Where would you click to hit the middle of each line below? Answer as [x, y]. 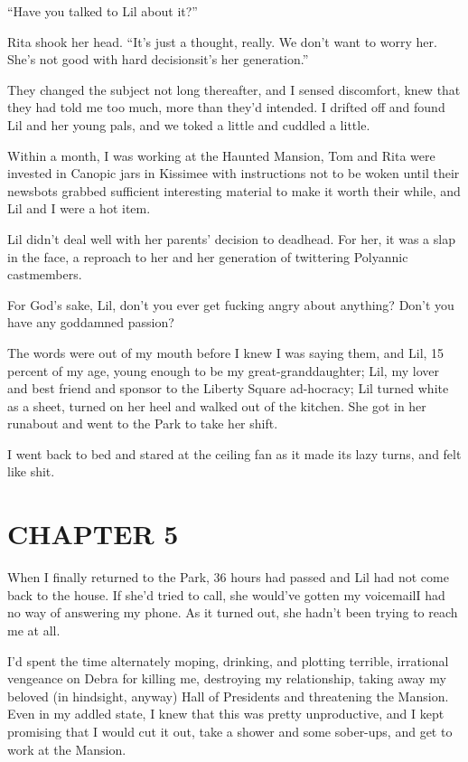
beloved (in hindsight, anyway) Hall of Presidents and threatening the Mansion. [228, 696]
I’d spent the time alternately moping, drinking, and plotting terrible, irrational [228, 660]
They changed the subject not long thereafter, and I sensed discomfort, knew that [234, 89]
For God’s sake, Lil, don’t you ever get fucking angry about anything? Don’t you [231, 304]
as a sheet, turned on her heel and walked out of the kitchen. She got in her [217, 405]
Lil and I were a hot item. [79, 208]
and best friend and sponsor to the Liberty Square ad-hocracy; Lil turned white [228, 388]
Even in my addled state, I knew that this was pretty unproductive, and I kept [226, 714]
